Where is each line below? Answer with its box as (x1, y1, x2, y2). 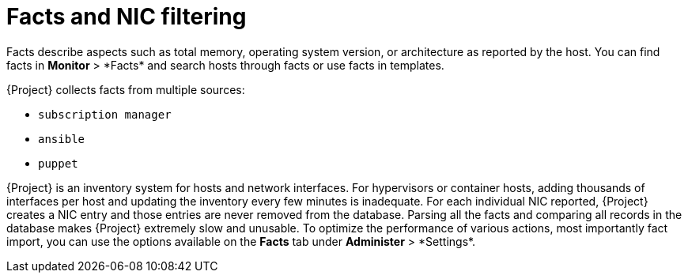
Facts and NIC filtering (6, 3, 247, 30)
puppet (38, 156, 78, 170)
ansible (38, 132, 85, 145)
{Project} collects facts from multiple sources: (6, 82, 245, 96)
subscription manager (38, 107, 172, 121)
